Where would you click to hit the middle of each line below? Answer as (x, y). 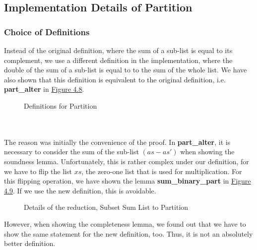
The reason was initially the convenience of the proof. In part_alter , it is (117, 142)
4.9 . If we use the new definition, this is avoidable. (80, 190)
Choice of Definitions (47, 31)
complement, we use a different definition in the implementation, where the (118, 60)
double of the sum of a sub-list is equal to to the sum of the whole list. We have (126, 70)
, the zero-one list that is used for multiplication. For (162, 171)
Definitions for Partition (61, 105)
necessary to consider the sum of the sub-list (71, 152)
